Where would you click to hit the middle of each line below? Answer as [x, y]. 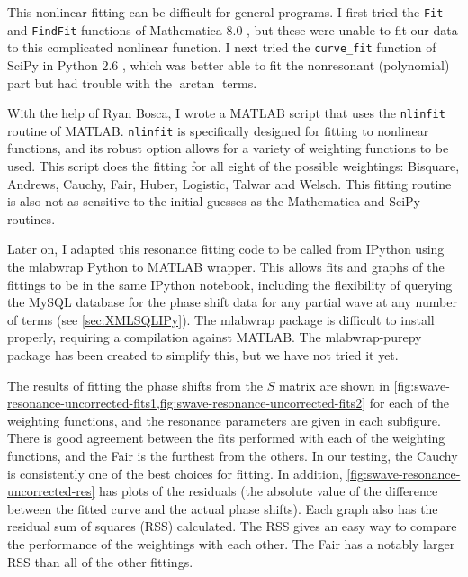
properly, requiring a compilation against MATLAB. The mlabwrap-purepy [215, 337]
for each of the [409, 403]
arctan [197, 84]
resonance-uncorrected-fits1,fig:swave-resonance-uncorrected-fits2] [187, 403]
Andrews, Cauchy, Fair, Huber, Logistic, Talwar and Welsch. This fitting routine [229, 183]
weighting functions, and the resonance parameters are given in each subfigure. [224, 420]
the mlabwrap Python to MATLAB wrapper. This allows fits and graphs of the [226, 267]
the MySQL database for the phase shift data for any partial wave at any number [232, 302]
